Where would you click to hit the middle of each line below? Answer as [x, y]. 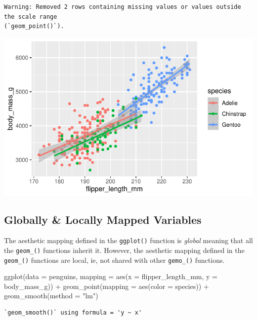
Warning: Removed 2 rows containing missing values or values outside [123, 7]
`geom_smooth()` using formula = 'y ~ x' [73, 313]
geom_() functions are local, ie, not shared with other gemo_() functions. [114, 260]
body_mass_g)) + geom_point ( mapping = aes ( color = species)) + [107, 286]
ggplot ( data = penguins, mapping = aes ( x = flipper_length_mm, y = [111, 276]
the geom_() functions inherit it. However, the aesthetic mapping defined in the [124, 250]
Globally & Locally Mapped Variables [103, 220]
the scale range [31, 17]
